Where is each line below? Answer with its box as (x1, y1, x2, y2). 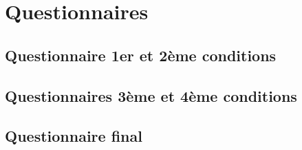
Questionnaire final (5, 125, 142, 147)
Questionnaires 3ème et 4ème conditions (5, 85, 297, 106)
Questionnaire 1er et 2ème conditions (5, 44, 277, 65)
